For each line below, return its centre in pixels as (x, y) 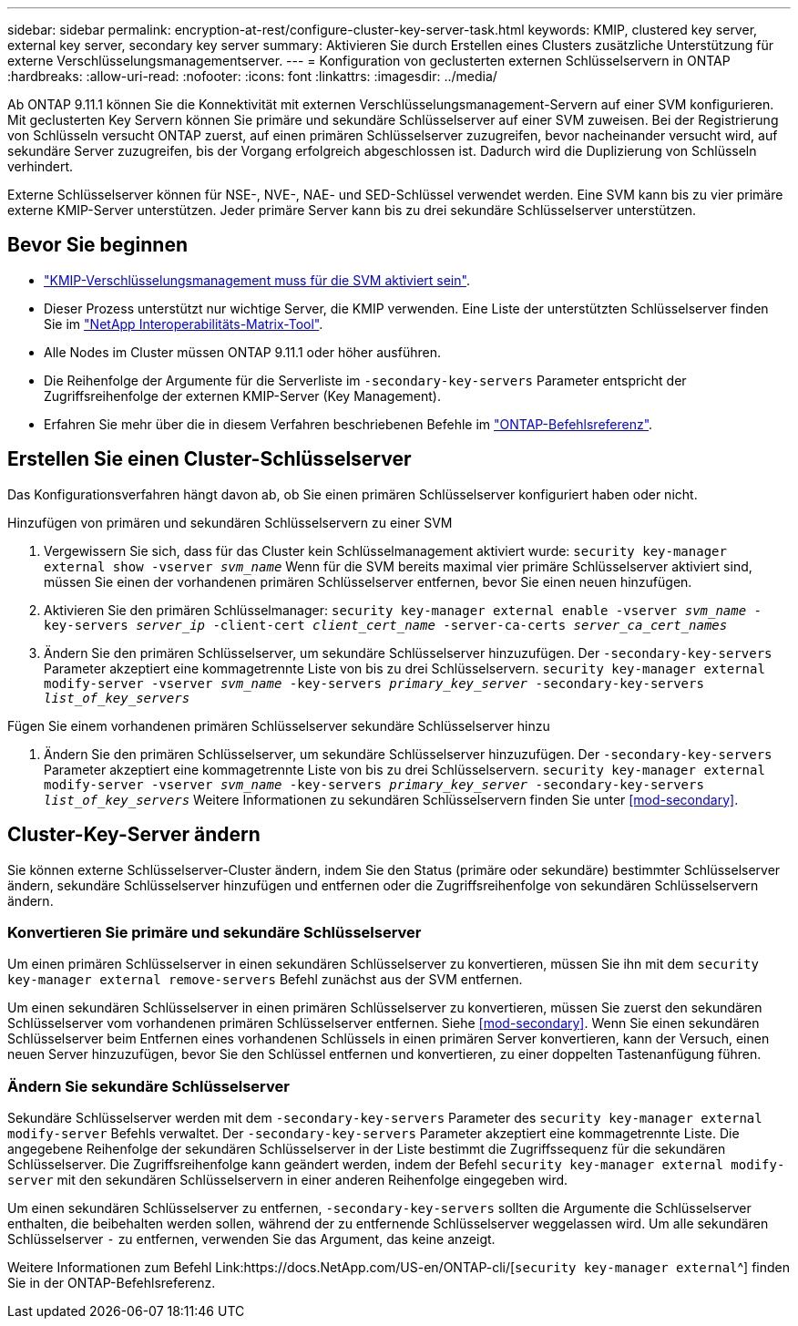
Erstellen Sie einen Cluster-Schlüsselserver (210, 459)
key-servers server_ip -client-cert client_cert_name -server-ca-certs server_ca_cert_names (386, 625)
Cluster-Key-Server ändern (134, 835)
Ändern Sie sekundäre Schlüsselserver (148, 1086)
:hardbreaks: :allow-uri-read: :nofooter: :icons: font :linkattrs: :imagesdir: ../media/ (252, 76)
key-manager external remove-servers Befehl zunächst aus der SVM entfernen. (265, 980)
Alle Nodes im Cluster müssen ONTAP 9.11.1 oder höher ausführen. (242, 352)
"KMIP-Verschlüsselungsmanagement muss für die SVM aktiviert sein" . (257, 280)
